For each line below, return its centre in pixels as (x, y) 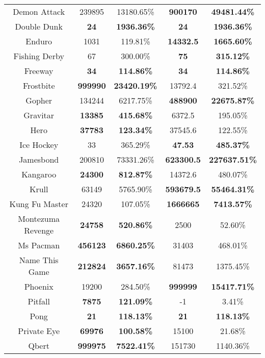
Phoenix (39, 286)
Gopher (39, 100)
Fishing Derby (39, 56)
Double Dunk (39, 26)
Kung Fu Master (39, 204)
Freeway (39, 71)
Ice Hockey (39, 145)
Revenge (39, 230)
